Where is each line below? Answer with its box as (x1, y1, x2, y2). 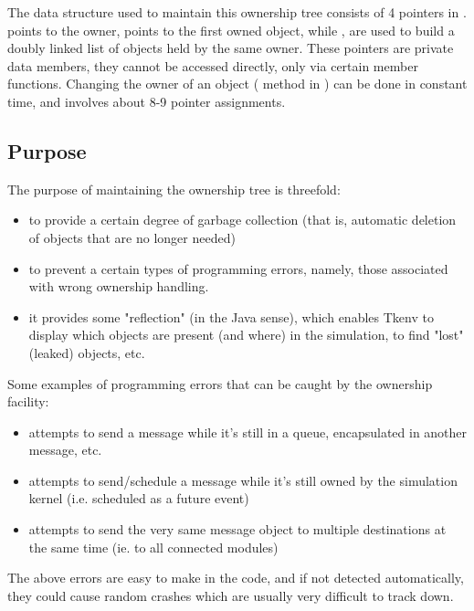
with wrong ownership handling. (28, 277, 209, 296)
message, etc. (28, 440, 102, 459)
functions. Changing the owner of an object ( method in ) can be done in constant (7, 74, 468, 93)
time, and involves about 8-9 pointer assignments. (7, 91, 286, 111)
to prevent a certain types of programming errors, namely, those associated (28, 258, 448, 278)
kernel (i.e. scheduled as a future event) (28, 489, 249, 508)
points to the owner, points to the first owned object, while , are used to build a (7, 20, 455, 39)
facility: (7, 392, 49, 411)
